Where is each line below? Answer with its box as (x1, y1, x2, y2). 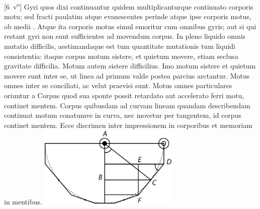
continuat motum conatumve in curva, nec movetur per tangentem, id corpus (4, 110, 241, 120)
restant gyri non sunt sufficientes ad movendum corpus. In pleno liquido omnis (4, 31, 246, 41)
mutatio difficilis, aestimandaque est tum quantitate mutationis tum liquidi (4, 41, 235, 51)
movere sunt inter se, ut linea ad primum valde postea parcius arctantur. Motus (4, 70, 250, 81)
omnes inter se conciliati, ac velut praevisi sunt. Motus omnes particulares (4, 80, 232, 91)
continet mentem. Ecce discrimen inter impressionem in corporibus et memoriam (4, 119, 252, 130)
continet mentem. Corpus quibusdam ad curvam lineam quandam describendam (4, 100, 250, 110)
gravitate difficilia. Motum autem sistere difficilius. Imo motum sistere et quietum (4, 60, 256, 71)
